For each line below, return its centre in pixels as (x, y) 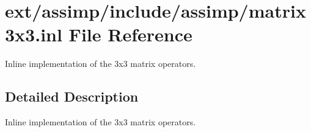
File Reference (130, 34)
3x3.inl (34, 34)
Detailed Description (72, 96)
